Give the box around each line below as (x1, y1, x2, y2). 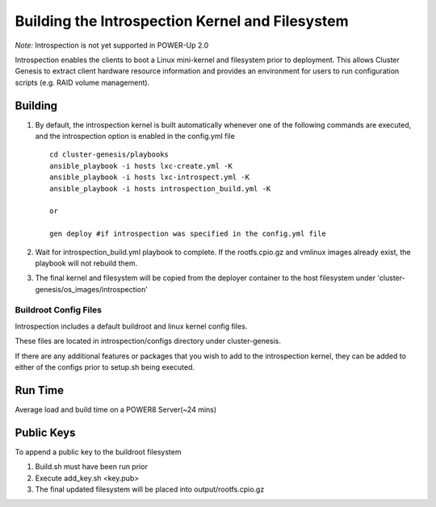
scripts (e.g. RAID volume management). (15, 78, 150, 87)
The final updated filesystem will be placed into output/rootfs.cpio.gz (35, 484, 265, 494)
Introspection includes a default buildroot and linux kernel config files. (15, 321, 248, 331)
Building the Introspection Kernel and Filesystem (15, 12, 349, 30)
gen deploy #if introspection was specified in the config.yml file (49, 229, 326, 238)
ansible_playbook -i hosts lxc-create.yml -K (49, 161, 233, 170)
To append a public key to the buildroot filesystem (15, 446, 182, 456)
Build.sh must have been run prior (35, 462, 149, 471)
